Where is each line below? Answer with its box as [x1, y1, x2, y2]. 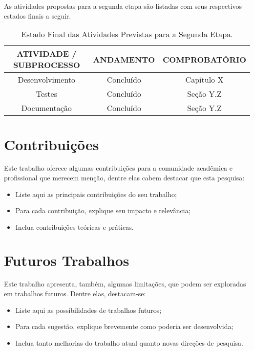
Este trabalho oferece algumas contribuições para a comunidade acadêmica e [4, 163, 233, 173]
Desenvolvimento [18, 74, 76, 86]
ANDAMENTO [93, 53, 155, 65]
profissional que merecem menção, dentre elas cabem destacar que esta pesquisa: [4, 172, 245, 182]
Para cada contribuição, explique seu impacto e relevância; [15, 205, 190, 216]
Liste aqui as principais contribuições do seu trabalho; [15, 189, 177, 199]
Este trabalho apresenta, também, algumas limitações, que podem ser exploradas [4, 279, 246, 289]
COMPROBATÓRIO [163, 53, 246, 65]
